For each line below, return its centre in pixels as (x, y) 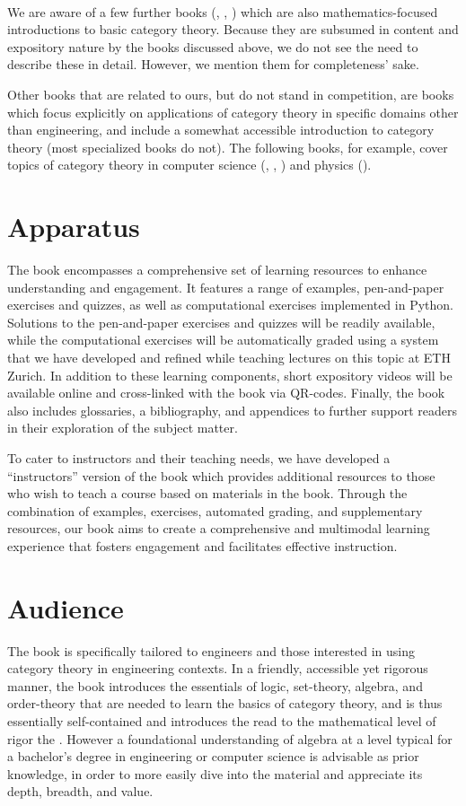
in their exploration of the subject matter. (123, 428)
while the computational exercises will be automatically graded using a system (223, 340)
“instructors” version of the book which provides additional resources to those (221, 475)
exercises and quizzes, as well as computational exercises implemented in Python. (230, 305)
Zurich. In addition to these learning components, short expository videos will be (230, 375)
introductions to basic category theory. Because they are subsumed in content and (233, 29)
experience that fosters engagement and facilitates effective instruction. (202, 545)
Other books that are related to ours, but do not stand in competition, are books (231, 94)
